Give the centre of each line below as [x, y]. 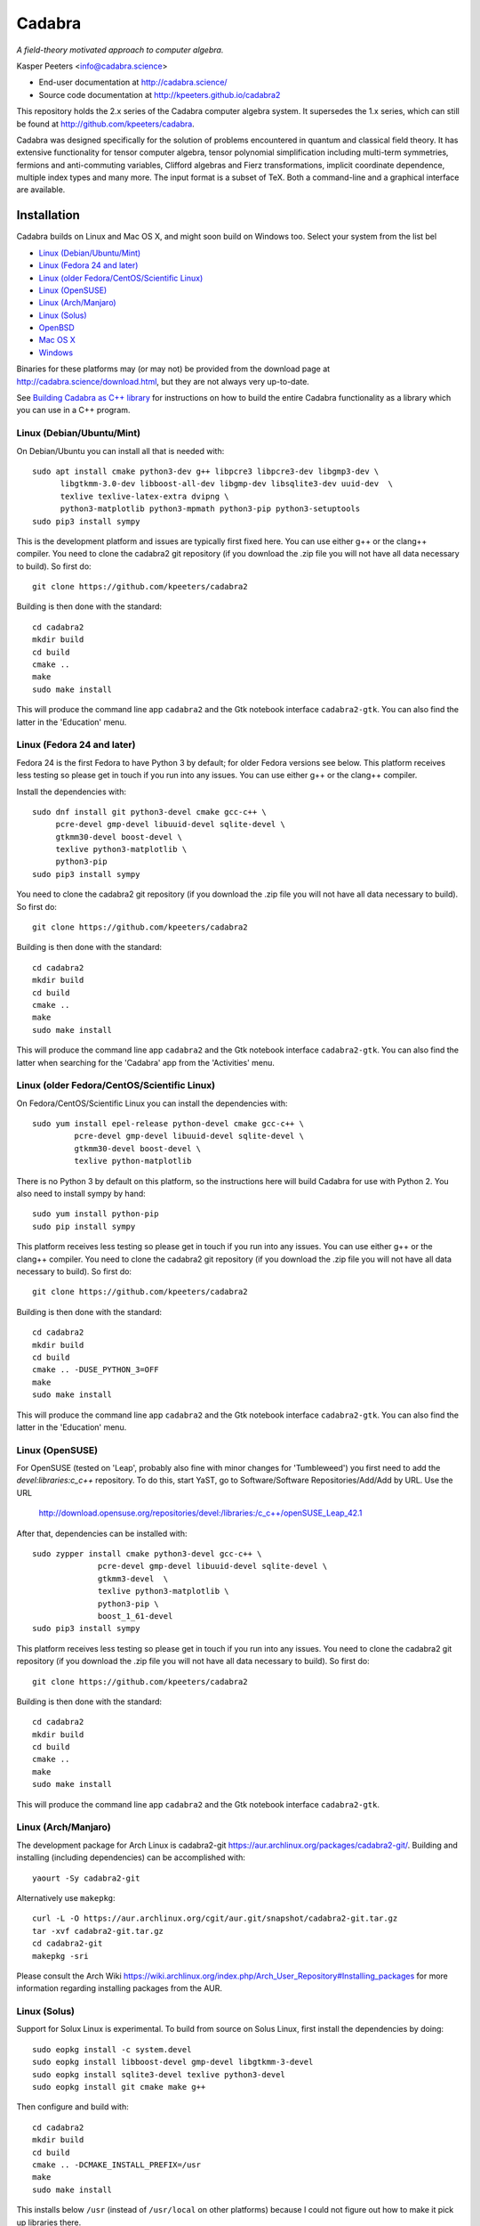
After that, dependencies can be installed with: [102, 1533]
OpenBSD [56, 328]
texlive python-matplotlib [133, 1161]
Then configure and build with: [72, 2107]
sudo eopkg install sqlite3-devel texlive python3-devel [159, 2074]
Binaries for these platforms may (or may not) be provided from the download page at [173, 369]
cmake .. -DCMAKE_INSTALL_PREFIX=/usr [117, 2165]
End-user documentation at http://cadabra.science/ [133, 82]
